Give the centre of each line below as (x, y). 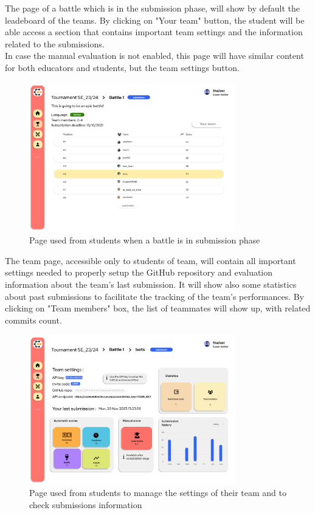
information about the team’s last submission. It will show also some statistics (151, 284)
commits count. (33, 320)
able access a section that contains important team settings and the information (154, 32)
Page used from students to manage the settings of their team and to (158, 493)
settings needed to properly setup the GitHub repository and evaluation (139, 272)
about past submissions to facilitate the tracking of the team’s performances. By (155, 296)
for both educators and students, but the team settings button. (122, 67)
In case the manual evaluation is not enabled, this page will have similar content (154, 56)
